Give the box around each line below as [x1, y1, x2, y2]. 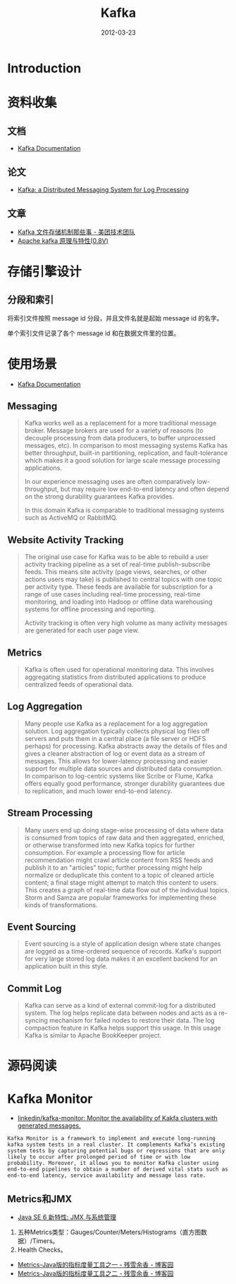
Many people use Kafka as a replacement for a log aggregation [24, 719, 208, 728]
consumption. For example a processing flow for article [24, 848, 185, 856]
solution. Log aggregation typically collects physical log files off [24, 727, 210, 735]
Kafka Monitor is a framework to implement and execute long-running [7, 1135, 216, 1142]
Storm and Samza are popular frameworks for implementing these [24, 893, 217, 902]
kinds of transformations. [24, 900, 98, 909]
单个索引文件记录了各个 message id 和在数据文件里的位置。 [7, 329, 180, 337]
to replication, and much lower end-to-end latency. [24, 787, 173, 795]
